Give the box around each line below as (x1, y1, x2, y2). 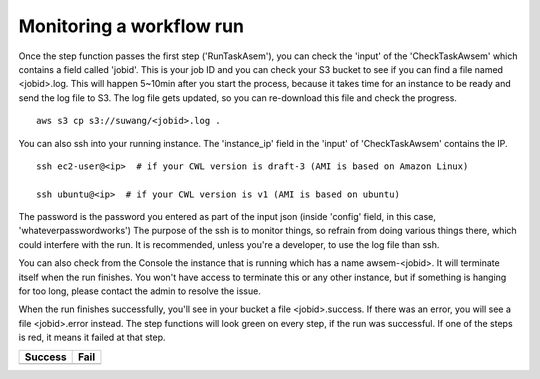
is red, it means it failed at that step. (18, 331, 166, 344)
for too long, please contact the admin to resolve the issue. (18, 285, 262, 297)
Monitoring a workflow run (18, 15, 245, 37)
